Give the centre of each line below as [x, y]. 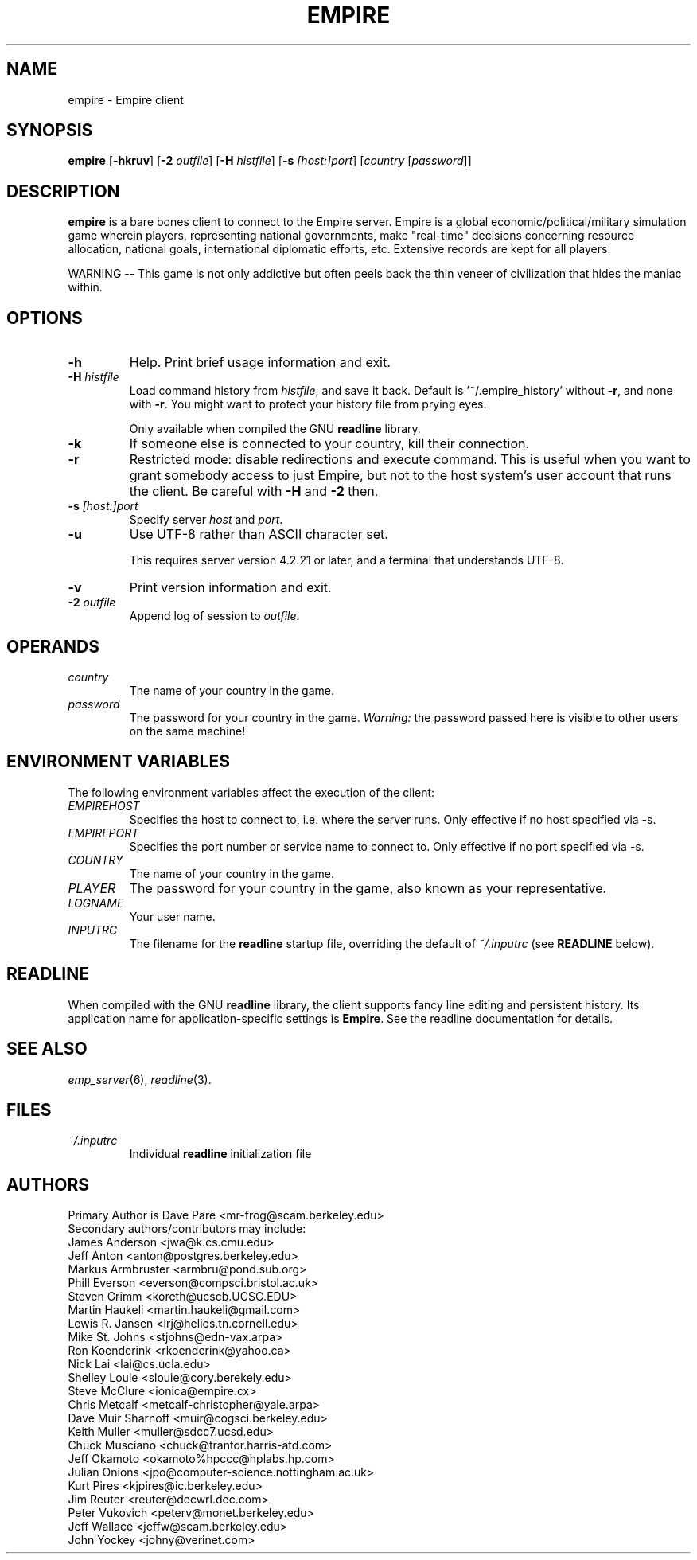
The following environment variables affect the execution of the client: [251, 792]
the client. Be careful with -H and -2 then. [254, 491]
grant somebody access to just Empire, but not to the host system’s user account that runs [400, 476]
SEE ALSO [47, 1049]
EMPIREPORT [103, 833]
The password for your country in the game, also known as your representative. [368, 888]
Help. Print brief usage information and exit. [260, 363]
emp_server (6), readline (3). [140, 1079]
